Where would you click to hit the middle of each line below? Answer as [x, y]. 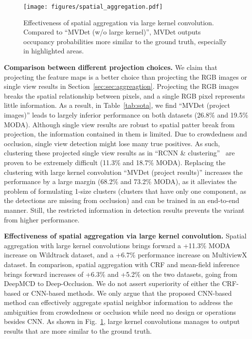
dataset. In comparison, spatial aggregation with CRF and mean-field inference [122, 264]
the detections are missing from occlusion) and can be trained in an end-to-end [122, 200]
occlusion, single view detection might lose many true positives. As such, [112, 143]
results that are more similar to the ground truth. [78, 331]
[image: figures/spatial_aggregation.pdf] [93, 7]
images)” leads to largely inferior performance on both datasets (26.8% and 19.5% [126, 115]
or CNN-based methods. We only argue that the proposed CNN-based [127, 293]
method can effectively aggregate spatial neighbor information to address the [118, 302]
